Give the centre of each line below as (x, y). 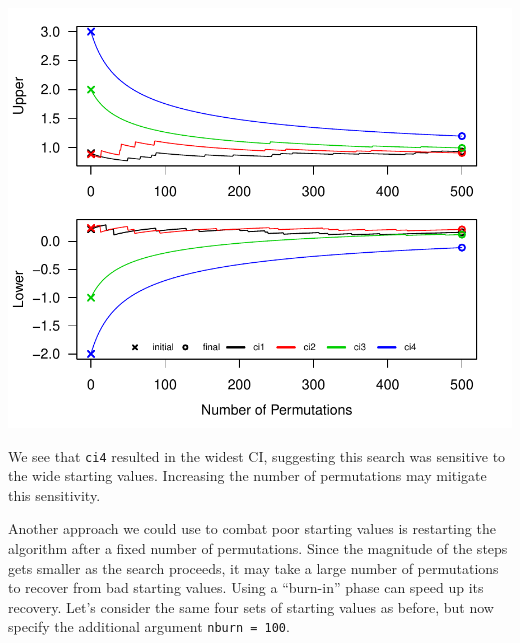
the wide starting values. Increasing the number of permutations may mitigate (247, 475)
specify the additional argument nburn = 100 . (149, 626)
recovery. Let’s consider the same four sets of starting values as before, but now (251, 606)
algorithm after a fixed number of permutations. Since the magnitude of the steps (258, 548)
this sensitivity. (54, 494)
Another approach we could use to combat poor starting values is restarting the (252, 528)
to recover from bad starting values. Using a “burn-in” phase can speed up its (246, 587)
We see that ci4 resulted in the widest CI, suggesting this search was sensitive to (257, 455)
